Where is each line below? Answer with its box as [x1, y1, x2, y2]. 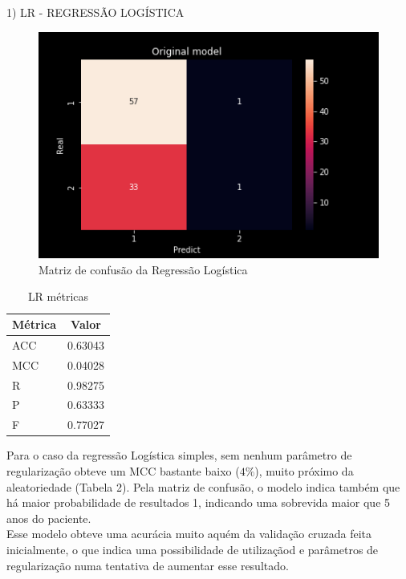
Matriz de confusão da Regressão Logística [39, 261, 248, 277]
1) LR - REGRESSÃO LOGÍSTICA [6, 4, 185, 20]
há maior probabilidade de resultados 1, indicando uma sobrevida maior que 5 [6, 494, 391, 511]
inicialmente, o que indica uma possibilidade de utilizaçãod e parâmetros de [6, 541, 379, 557]
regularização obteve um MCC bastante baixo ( [6, 462, 240, 479]
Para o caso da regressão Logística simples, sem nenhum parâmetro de [6, 447, 352, 464]
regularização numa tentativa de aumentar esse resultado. [6, 557, 289, 573]
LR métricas [27, 288, 89, 305]
